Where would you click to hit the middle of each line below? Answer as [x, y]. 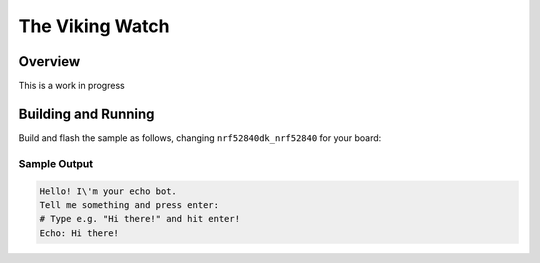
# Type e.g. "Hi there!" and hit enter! [139, 219]
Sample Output [56, 163]
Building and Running [86, 113]
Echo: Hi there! [79, 233]
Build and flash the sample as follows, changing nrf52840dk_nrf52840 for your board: [200, 137]
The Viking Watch [94, 26]
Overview [49, 61]
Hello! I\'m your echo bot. [108, 191]
